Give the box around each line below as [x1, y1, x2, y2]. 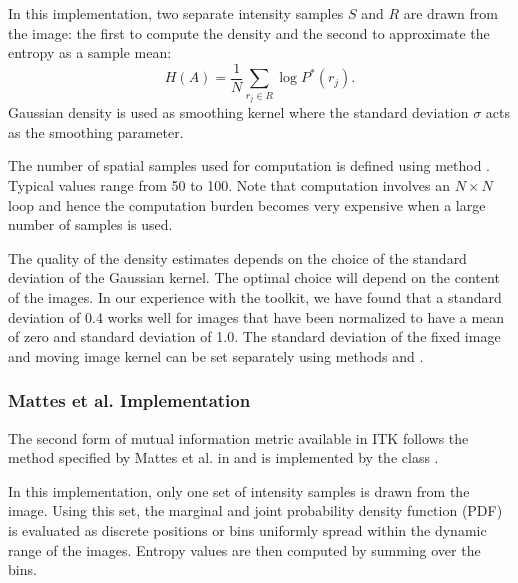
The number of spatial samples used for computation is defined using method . [8, 155, 490, 176]
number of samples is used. [8, 214, 173, 235]
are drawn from [403, 3, 498, 23]
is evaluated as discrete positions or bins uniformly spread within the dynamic [8, 519, 487, 540]
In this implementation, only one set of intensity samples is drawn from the [8, 480, 470, 501]
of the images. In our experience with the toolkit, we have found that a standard [8, 286, 502, 307]
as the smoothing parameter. [8, 121, 184, 142]
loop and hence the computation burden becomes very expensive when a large [8, 194, 486, 215]
